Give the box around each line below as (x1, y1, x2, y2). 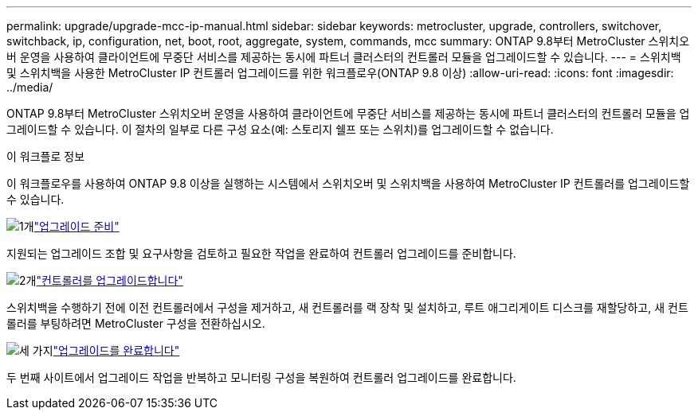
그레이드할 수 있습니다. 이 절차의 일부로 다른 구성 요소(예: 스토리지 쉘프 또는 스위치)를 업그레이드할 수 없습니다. (6, 122, 554, 136)
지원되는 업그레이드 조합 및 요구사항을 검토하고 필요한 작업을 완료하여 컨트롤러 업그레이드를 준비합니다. (6, 247, 516, 260)
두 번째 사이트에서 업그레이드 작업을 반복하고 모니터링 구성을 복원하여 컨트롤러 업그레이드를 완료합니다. (6, 371, 516, 384)
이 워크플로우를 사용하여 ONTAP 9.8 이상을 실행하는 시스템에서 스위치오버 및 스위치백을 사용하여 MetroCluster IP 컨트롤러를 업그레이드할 (6, 177, 690, 190)
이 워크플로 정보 (6, 150, 85, 163)
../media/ (6, 80, 53, 94)
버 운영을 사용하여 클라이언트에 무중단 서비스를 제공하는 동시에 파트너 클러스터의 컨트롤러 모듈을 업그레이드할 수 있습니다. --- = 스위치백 (6, 50, 681, 64)
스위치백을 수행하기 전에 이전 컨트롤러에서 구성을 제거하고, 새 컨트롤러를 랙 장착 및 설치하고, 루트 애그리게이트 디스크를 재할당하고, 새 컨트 (6, 301, 688, 314)
